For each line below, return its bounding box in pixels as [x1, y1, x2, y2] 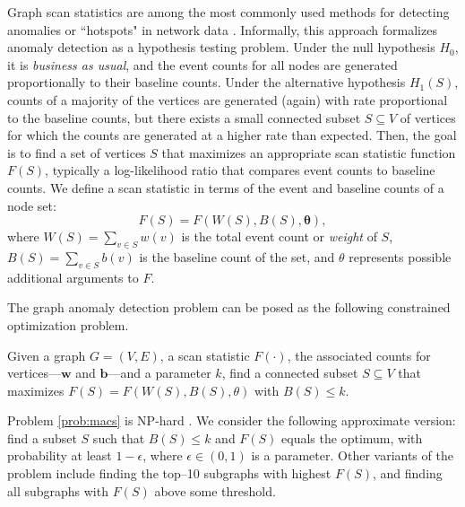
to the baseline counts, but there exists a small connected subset [7, 108, 361, 127]
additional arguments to [7, 267, 139, 286]
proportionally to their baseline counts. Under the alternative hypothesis [7, 73, 406, 92]
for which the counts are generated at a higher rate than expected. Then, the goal [7, 126, 457, 144]
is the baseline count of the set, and [139, 247, 335, 266]
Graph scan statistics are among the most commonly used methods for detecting [7, 3, 450, 21]
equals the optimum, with [281, 428, 423, 447]
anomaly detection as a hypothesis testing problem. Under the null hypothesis [7, 38, 435, 57]
